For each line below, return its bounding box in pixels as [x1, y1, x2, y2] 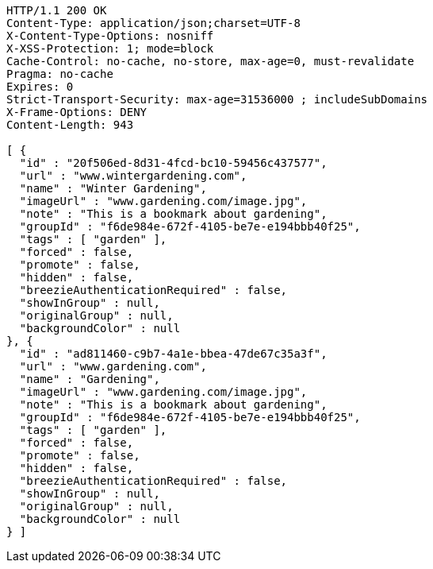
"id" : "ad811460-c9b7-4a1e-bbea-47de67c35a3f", [19, 347, 328, 360]
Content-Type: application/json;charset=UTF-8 [6, 17, 301, 29]
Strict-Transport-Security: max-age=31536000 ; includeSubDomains [6, 93, 428, 106]
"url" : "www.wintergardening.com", [19, 169, 247, 182]
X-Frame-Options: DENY [6, 106, 148, 118]
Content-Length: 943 [6, 118, 134, 131]
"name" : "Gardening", [19, 373, 160, 385]
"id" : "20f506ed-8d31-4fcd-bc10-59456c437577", [19, 157, 328, 169]
